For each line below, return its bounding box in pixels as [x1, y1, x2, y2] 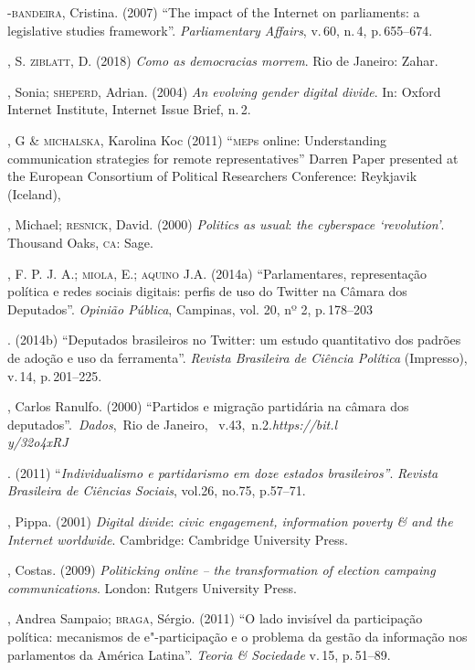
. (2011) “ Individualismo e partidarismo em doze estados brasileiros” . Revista [7, 463, 438, 482]
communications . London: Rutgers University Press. [7, 578, 297, 597]
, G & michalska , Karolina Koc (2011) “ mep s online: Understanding [7, 130, 387, 149]
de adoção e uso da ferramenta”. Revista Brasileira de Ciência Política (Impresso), [7, 347, 468, 367]
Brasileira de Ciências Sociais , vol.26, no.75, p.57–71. [7, 481, 306, 500]
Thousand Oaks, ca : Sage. [7, 232, 153, 251]
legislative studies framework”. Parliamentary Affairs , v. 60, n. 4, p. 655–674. [7, 20, 433, 39]
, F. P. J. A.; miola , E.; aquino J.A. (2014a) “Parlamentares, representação [7, 263, 427, 282]
